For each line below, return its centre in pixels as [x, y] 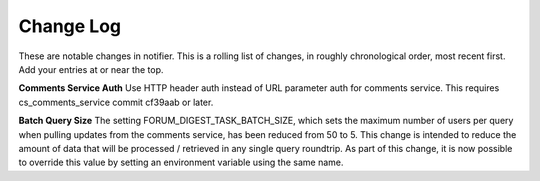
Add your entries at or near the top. [91, 69]
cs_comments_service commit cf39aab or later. [116, 102]
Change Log [70, 26]
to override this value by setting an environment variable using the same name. [181, 162]
